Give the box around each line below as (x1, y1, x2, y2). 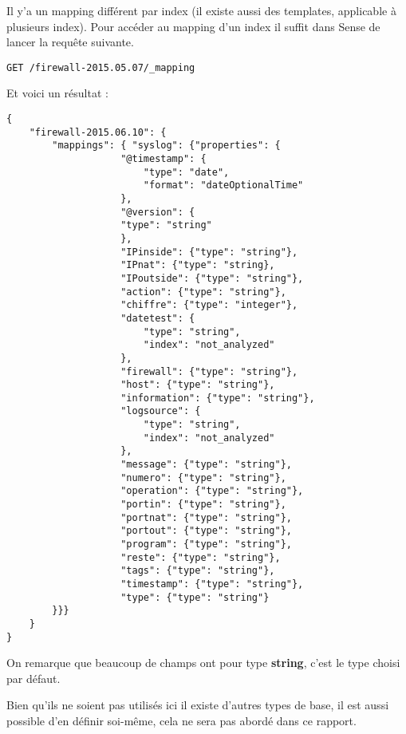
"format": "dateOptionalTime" (143, 180, 304, 191)
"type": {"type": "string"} (120, 591, 270, 603)
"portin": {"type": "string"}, (120, 499, 286, 511)
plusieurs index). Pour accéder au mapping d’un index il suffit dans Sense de (6, 18, 380, 34)
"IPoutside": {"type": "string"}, (120, 272, 304, 284)
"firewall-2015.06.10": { (29, 126, 167, 138)
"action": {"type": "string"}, (120, 286, 286, 298)
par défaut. (6, 669, 61, 686)
